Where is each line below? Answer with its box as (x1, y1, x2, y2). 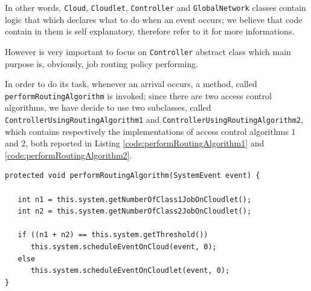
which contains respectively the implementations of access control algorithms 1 (5, 125, 296, 137)
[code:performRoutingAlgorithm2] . (5, 148, 132, 161)
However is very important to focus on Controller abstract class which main (5, 45, 291, 57)
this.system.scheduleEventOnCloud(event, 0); (30, 242, 217, 251)
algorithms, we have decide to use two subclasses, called (5, 101, 211, 114)
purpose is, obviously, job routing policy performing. (5, 57, 199, 70)
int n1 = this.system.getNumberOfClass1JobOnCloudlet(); (18, 195, 252, 204)
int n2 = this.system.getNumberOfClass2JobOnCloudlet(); (18, 207, 252, 216)
